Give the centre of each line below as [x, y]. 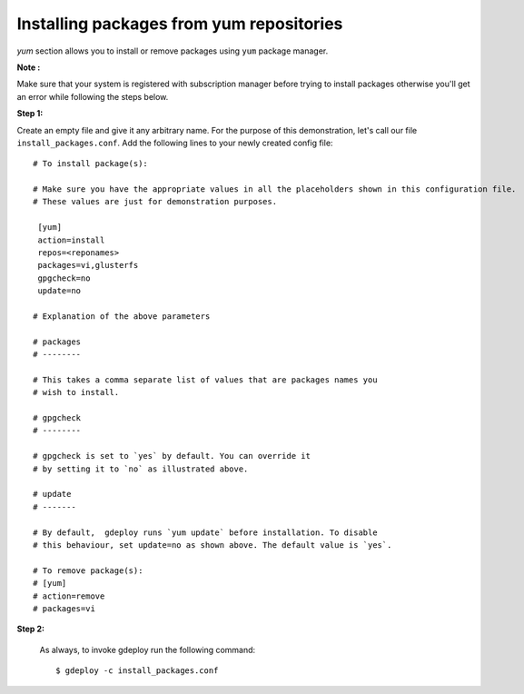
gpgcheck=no [64, 278]
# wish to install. [76, 392]
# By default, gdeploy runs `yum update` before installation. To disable [205, 532]
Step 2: [31, 629]
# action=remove [69, 596]
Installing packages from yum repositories [180, 24]
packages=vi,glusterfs [88, 265]
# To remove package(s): [88, 570]
